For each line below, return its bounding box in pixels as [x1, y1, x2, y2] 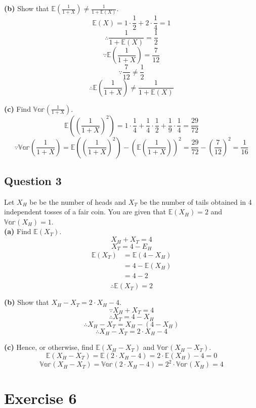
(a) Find [4, 226, 31, 237]
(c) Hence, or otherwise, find [4, 342, 94, 352]
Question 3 [4, 172, 62, 188]
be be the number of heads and [29, 196, 126, 207]
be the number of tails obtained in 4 [140, 196, 252, 207]
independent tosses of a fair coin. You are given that [4, 206, 166, 217]
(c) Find [4, 103, 31, 114]
